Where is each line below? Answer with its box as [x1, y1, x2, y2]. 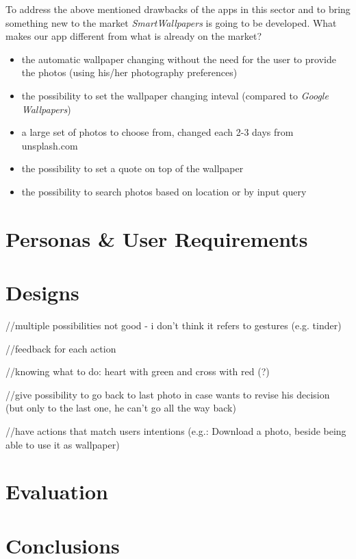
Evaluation [5, 477, 108, 506]
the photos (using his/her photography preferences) [21, 65, 238, 80]
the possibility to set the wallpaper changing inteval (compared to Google [21, 88, 329, 102]
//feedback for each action [5, 341, 116, 355]
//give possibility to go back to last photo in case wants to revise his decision [5, 387, 330, 401]
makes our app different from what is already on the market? [5, 29, 262, 43]
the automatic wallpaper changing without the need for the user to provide [21, 51, 336, 66]
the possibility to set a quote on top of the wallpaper [21, 161, 244, 176]
